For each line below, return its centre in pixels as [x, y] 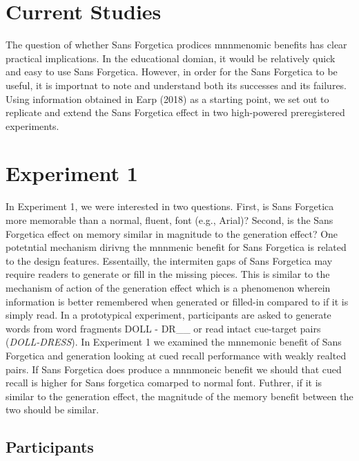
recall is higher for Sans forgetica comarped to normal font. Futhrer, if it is [164, 383]
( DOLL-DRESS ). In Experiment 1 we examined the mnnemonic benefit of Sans [174, 342]
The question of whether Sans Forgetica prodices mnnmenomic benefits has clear [176, 45]
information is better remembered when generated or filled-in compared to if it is [177, 301]
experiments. [32, 125]
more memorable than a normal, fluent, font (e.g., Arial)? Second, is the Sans [169, 220]
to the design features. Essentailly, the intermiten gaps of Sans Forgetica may [169, 260]
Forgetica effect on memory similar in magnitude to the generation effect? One [172, 233]
